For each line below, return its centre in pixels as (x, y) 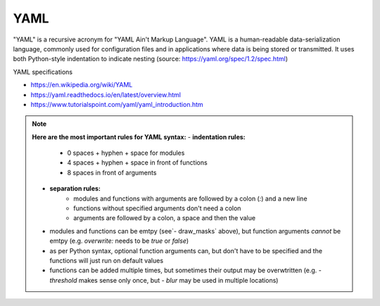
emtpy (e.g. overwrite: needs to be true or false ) (119, 241)
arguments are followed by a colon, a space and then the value (165, 218)
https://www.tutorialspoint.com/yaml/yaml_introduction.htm (117, 104)
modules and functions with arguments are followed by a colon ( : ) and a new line (190, 198)
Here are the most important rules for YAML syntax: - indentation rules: (139, 136)
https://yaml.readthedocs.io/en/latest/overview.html (106, 94)
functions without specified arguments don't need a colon (157, 208)
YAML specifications (43, 72)
